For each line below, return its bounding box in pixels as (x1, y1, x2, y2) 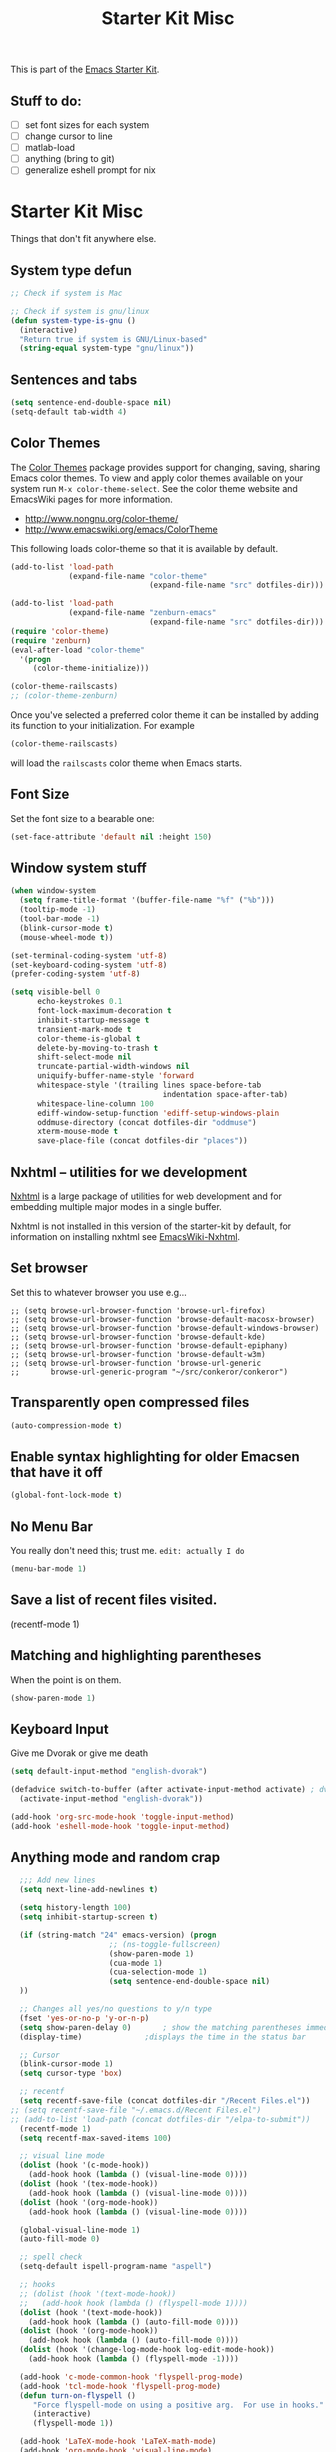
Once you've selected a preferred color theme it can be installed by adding (10, 709, 320, 721)
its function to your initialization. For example (10, 720, 195, 732)
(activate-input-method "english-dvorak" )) (19, 1793, 203, 1804)
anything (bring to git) (24, 153, 115, 165)
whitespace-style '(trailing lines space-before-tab (36, 1080, 262, 1091)
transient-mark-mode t (36, 1024, 132, 1034)
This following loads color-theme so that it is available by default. (10, 542, 278, 554)
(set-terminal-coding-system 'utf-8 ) (10, 950, 168, 961)
